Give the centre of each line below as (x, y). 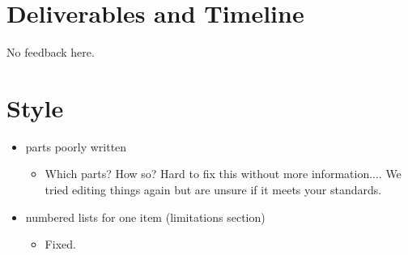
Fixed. (60, 244)
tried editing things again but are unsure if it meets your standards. (213, 190)
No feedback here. (51, 52)
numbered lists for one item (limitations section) (145, 217)
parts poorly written (76, 146)
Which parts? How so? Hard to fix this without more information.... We (223, 174)
